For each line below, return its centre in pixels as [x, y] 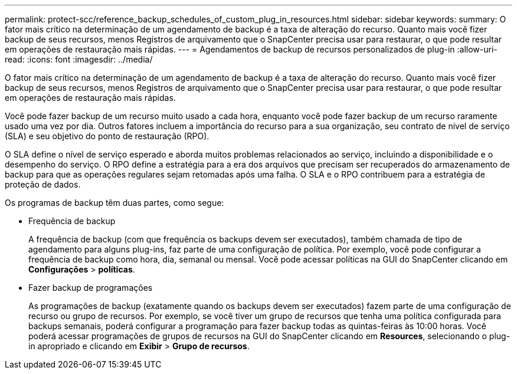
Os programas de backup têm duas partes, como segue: [114, 203]
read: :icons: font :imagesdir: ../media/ [79, 59]
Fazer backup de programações [91, 288]
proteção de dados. [43, 184]
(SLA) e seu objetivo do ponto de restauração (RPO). [107, 136]
